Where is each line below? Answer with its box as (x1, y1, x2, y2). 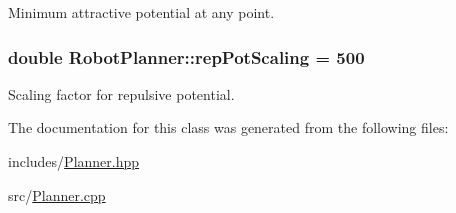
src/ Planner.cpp (8, 184, 106, 205)
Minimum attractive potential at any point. (8, 2, 275, 22)
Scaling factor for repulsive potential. (8, 83, 235, 104)
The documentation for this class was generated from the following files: (8, 117, 449, 138)
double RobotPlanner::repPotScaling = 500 (8, 44, 365, 69)
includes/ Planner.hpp (8, 151, 140, 171)
